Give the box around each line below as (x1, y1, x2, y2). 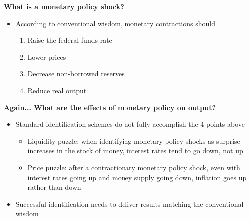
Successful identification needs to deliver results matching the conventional (15, 198, 244, 209)
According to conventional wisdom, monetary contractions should (15, 18, 215, 28)
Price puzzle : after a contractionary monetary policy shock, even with (27, 162, 240, 172)
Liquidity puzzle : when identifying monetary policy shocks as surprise (27, 135, 240, 146)
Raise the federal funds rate (27, 35, 112, 45)
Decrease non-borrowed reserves (27, 68, 125, 79)
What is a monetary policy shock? (4, 1, 124, 11)
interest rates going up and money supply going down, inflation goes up (27, 172, 247, 182)
